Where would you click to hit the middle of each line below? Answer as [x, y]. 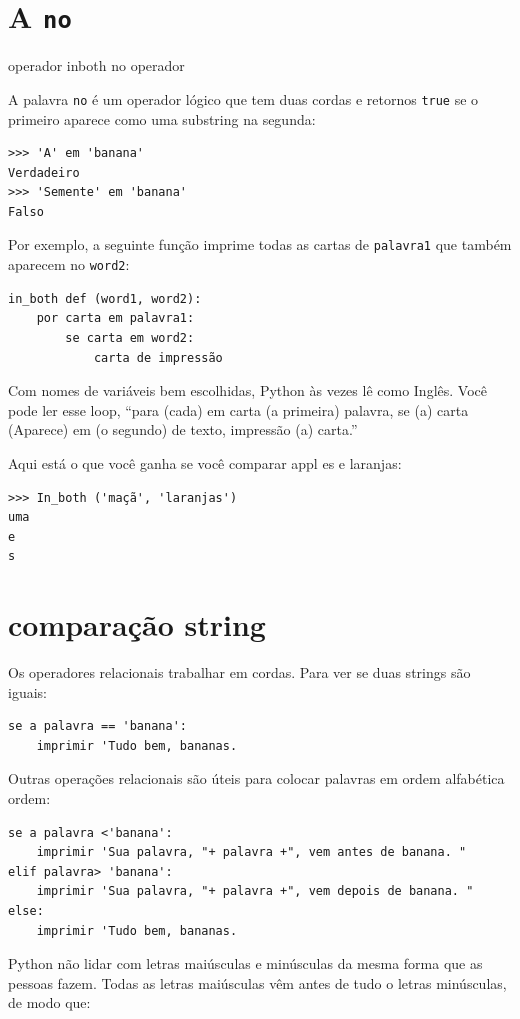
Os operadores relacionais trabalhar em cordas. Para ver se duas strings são [239, 672]
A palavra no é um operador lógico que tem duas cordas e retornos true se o [243, 98]
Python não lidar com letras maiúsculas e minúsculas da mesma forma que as [245, 963]
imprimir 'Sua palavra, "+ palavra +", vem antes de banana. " [251, 852]
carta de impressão [158, 357]
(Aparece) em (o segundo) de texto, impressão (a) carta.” [183, 429]
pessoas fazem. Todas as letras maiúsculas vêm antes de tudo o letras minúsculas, [257, 982]
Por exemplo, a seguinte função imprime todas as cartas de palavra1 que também [260, 244]
